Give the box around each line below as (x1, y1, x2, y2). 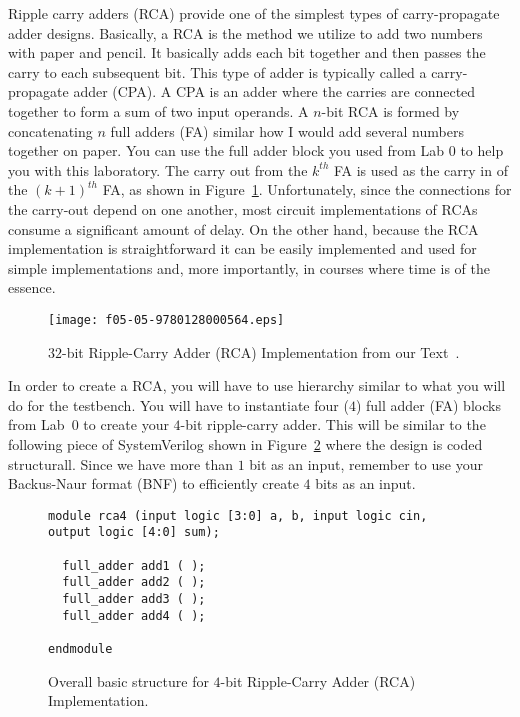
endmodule (48, 641, 113, 656)
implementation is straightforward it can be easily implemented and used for (8, 238, 477, 259)
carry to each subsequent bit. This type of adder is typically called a (8, 61, 427, 82)
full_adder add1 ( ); (62, 558, 206, 573)
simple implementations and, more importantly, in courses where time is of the (8, 257, 490, 278)
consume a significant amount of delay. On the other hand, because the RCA (8, 218, 479, 239)
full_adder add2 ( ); (62, 575, 206, 590)
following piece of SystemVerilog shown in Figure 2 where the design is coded (8, 433, 483, 454)
